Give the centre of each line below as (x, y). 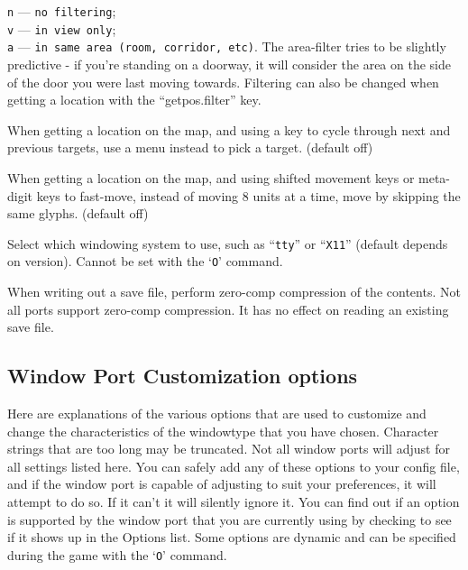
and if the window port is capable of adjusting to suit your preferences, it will (222, 484)
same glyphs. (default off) (78, 213)
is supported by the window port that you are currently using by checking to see (229, 519)
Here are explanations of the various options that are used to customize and (217, 414)
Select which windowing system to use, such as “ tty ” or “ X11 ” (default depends (228, 243)
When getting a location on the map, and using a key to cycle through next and (229, 129)
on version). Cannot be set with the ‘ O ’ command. (145, 261)
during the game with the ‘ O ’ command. (117, 554)
